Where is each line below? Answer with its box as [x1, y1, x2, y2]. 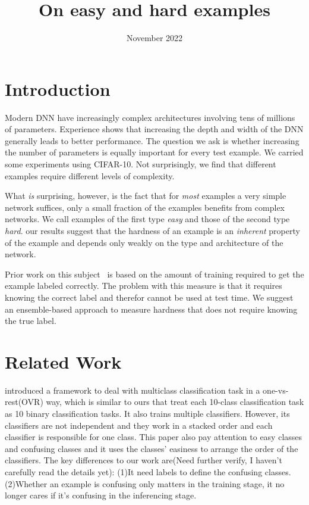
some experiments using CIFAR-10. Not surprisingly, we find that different [5, 158, 276, 170]
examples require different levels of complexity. [5, 169, 175, 182]
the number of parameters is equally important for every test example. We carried [5, 146, 304, 158]
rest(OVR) [5, 395, 43, 408]
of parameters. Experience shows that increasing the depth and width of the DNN [5, 123, 304, 135]
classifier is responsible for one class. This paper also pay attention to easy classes [5, 431, 302, 443]
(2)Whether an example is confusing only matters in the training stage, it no [5, 477, 285, 490]
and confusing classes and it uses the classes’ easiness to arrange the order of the [5, 442, 298, 454]
